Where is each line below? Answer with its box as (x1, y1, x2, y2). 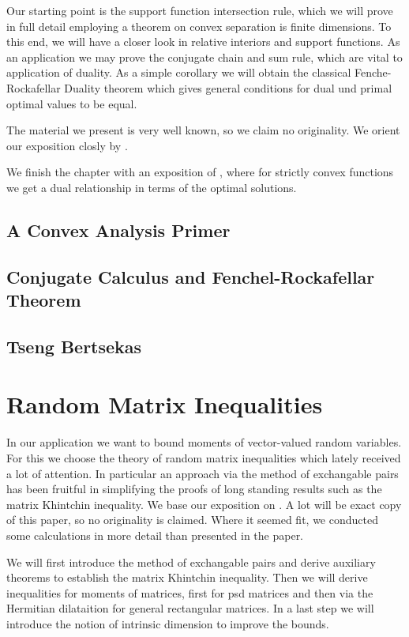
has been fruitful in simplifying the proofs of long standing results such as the (6, 481, 382, 497)
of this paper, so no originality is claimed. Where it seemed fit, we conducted (6, 511, 378, 528)
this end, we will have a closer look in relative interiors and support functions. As (6, 33, 400, 50)
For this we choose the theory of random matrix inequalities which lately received (6, 449, 401, 465)
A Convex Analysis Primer (6, 217, 231, 242)
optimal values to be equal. (6, 95, 137, 111)
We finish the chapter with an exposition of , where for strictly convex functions (6, 164, 394, 180)
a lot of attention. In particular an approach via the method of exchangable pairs (6, 465, 399, 481)
